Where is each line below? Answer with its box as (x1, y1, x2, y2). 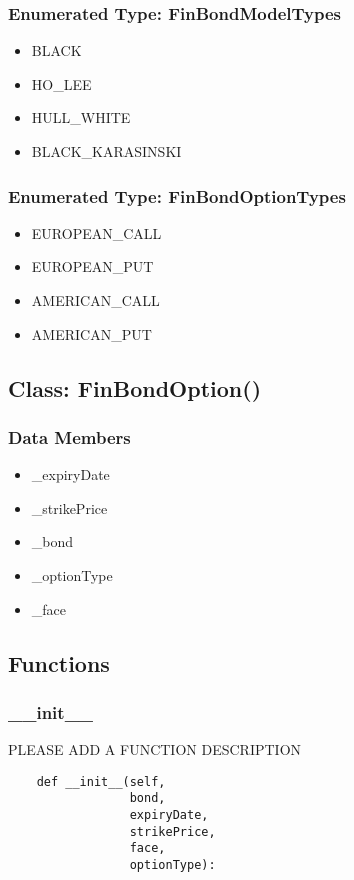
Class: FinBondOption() (8, 372, 262, 403)
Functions (8, 647, 110, 678)
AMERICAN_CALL (31, 290, 160, 310)
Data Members (8, 424, 131, 449)
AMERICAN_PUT (31, 323, 152, 344)
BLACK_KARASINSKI (31, 141, 182, 161)
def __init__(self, (36, 774, 166, 789)
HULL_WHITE (31, 107, 131, 128)
